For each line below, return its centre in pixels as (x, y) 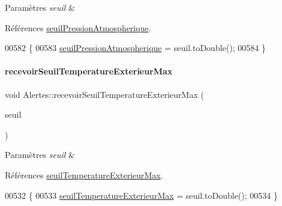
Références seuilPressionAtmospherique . (78, 27)
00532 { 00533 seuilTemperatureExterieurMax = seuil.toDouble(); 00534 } (141, 195)
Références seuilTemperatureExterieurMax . (84, 174)
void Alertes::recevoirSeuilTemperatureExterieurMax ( (104, 94)
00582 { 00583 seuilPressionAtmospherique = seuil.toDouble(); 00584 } (135, 48)
